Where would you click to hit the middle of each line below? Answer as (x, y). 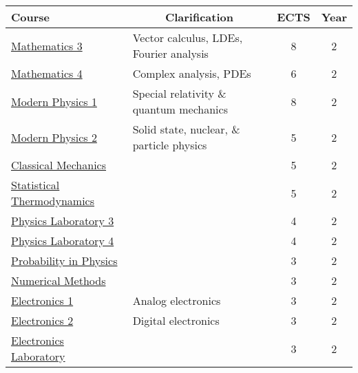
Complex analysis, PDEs (192, 73)
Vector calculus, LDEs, (188, 38)
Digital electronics (176, 320)
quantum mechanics (180, 109)
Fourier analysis (170, 53)
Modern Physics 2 (54, 137)
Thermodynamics (53, 201)
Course (31, 17)
